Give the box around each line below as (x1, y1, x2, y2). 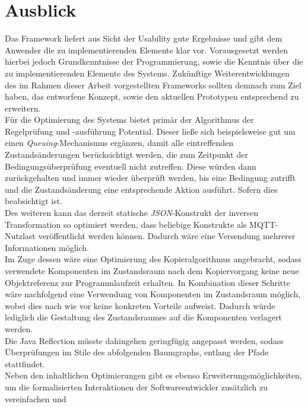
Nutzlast (5, 230, 36, 242)
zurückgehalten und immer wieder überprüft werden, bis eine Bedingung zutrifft (5, 171, 296, 184)
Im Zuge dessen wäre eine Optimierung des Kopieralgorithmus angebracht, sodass (5, 253, 301, 265)
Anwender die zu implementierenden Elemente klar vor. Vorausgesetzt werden (5, 43, 288, 56)
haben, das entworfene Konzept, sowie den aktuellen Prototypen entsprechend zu (5, 90, 299, 103)
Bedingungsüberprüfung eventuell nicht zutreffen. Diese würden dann (5, 160, 256, 172)
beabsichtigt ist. (5, 195, 62, 207)
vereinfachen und (5, 392, 66, 405)
